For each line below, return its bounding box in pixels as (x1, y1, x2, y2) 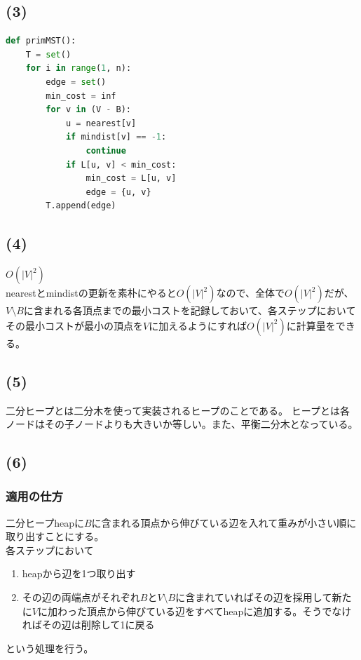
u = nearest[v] (65, 118, 137, 128)
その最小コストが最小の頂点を (6, 318, 143, 332)
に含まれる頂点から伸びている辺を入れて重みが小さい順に (91, 515, 357, 530)
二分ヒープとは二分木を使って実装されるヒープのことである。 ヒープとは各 (6, 403, 350, 417)
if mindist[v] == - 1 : (65, 132, 167, 142)
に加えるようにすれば (149, 318, 247, 332)
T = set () (25, 49, 71, 60)
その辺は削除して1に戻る (41, 617, 155, 632)
